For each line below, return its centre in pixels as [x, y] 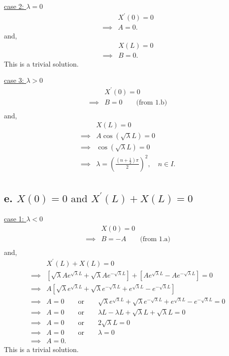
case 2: [14, 6]
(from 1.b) [152, 102]
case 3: [14, 80]
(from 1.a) [155, 239]
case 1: [14, 219]
